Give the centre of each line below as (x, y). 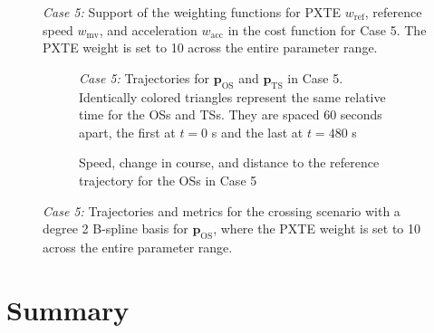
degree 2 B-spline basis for (116, 228)
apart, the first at (127, 132)
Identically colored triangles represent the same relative (232, 96)
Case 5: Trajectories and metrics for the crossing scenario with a (222, 210)
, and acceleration (148, 29)
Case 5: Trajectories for (145, 77)
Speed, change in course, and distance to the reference (229, 162)
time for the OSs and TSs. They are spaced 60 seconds (231, 114)
